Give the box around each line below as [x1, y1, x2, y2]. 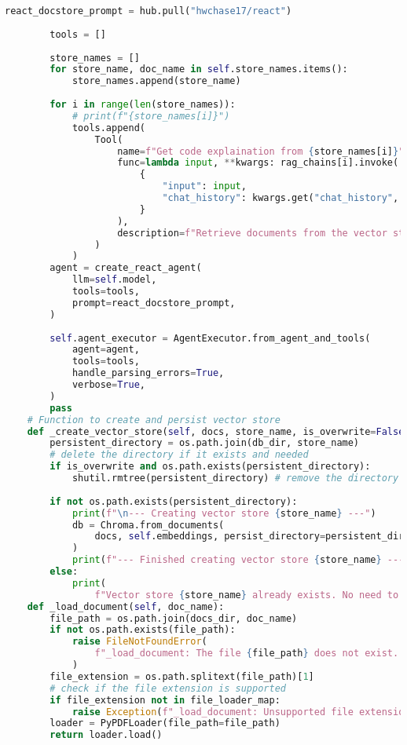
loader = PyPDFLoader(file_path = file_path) [49, 718, 280, 729]
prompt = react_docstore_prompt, [71, 297, 236, 309]
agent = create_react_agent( [49, 262, 202, 274]
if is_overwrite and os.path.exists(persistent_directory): [49, 461, 371, 473]
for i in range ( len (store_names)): [49, 99, 236, 110]
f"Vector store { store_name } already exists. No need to [94, 589, 399, 601]
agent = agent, [71, 344, 140, 356]
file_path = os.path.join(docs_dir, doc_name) [49, 612, 298, 624]
